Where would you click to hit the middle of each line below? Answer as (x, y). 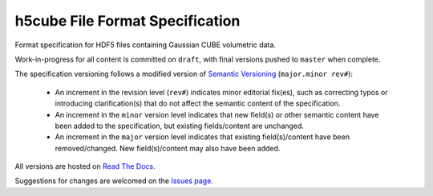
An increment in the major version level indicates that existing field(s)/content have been (202, 137)
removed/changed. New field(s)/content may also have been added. (168, 148)
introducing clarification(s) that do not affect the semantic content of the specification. (198, 103)
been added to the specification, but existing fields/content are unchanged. (180, 126)
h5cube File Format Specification (127, 21)
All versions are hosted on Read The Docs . (85, 166)
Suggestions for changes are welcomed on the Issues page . (114, 181)
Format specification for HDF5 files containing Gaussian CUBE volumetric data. (146, 45)
